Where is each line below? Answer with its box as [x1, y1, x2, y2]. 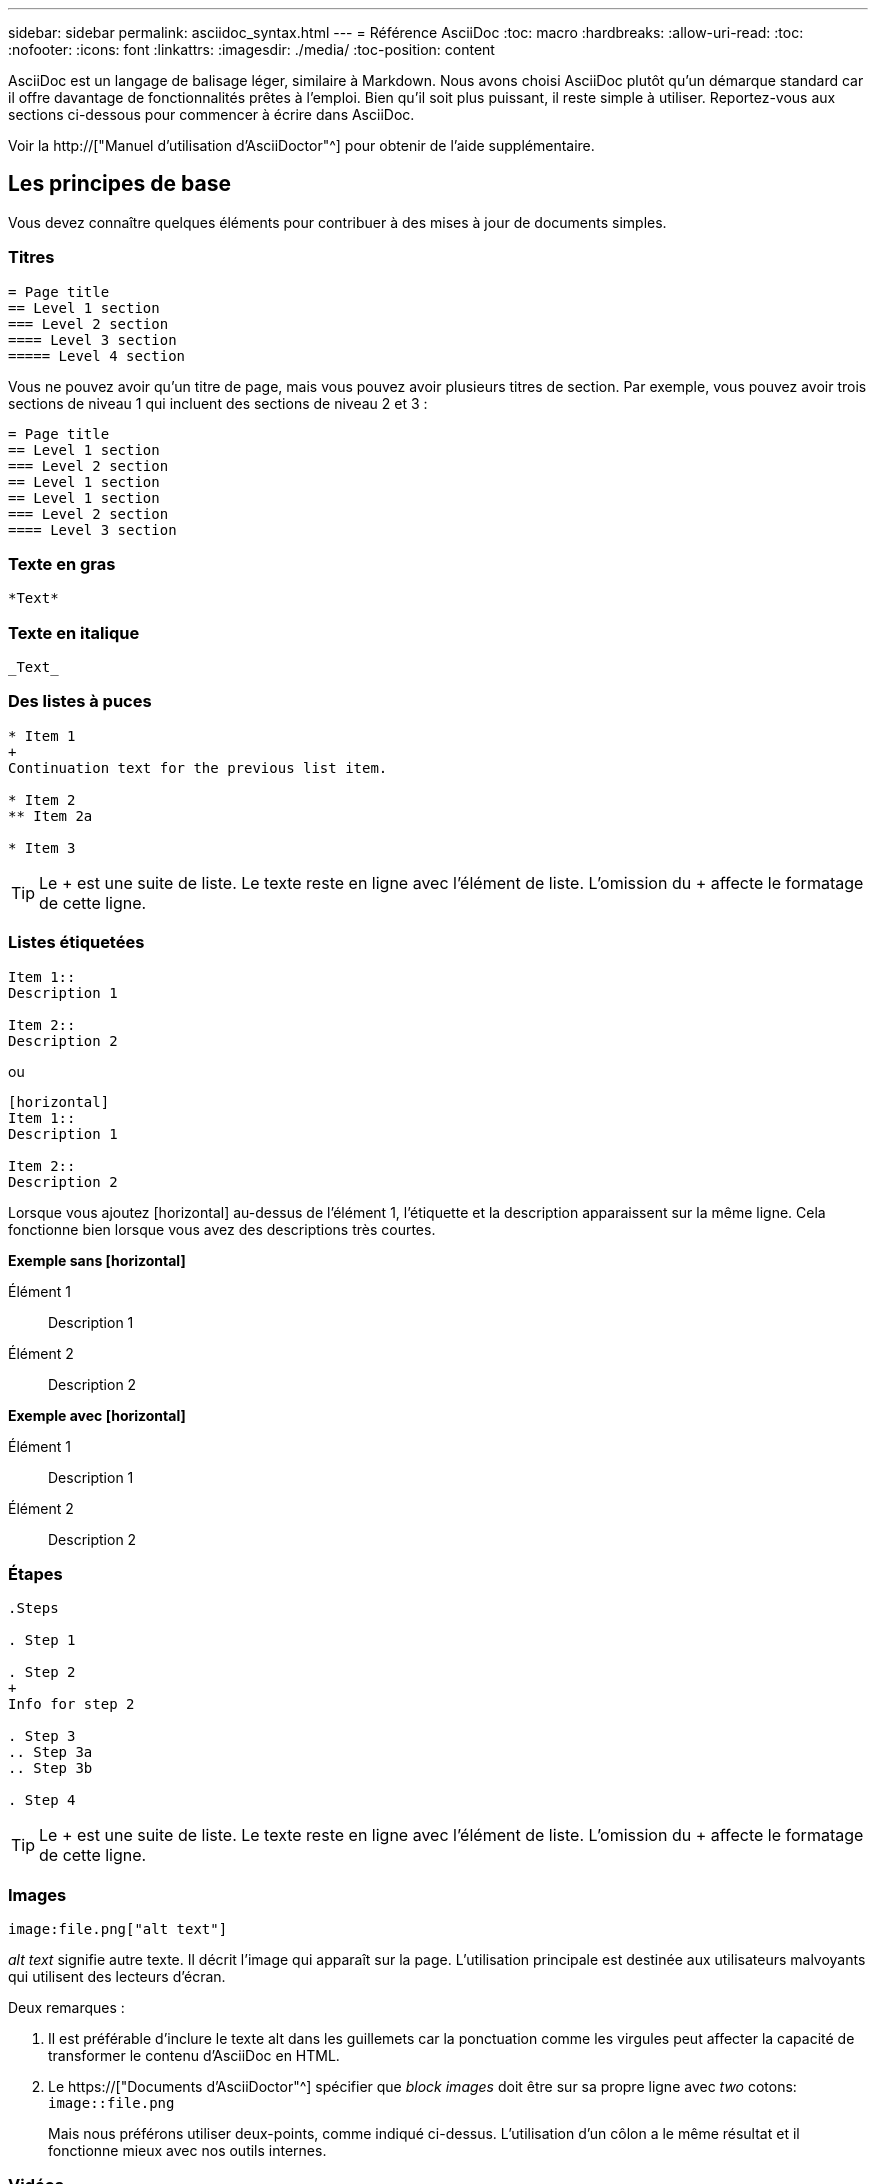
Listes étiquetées [8, 932, 145, 953]
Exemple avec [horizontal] [8, 1406, 186, 1424]
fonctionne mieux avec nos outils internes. [48, 2142, 327, 2160]
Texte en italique [8, 622, 140, 643]
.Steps [8, 1600, 59, 1617]
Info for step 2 [8, 1696, 135, 1713]
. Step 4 [8, 1792, 76, 1809]
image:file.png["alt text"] [8, 1921, 228, 1938]
